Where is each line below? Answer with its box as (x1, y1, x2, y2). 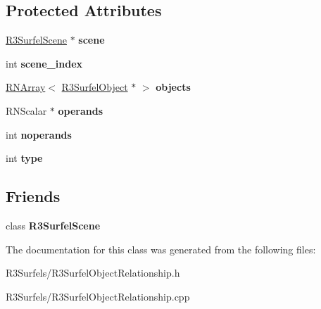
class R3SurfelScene (6, 217, 101, 232)
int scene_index (6, 56, 83, 70)
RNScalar (6, 103, 47, 118)
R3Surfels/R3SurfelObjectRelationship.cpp (6, 289, 190, 303)
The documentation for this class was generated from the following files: (6, 241, 316, 256)
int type (6, 151, 43, 165)
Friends (6, 185, 61, 207)
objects (156, 80, 191, 94)
